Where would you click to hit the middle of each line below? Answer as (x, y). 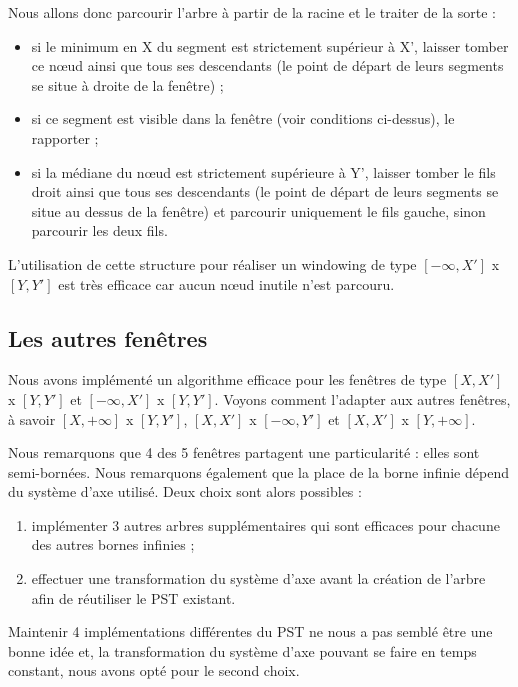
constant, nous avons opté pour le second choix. (154, 670)
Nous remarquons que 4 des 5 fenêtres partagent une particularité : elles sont (244, 452)
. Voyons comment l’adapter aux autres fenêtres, (362, 398)
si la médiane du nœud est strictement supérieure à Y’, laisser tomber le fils (263, 171)
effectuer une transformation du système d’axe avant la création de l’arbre (258, 578)
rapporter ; (65, 137)
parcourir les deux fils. (99, 230)
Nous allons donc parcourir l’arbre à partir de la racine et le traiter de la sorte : (252, 12)
